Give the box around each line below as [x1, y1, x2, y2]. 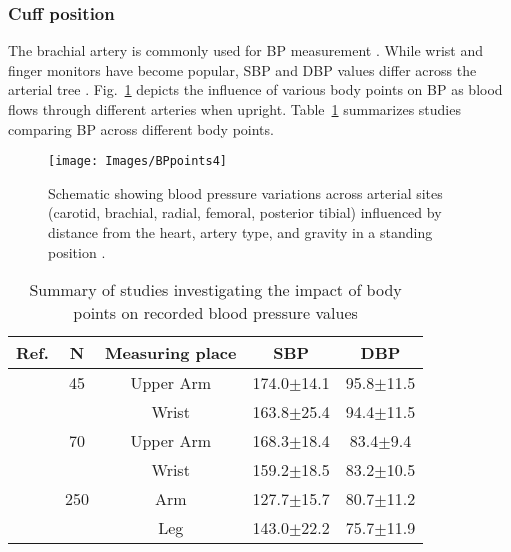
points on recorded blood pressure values [73, 301, 358, 325]
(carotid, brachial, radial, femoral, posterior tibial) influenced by [48, 202, 442, 223]
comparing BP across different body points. [8, 118, 274, 139]
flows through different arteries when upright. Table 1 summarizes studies [8, 99, 461, 119]
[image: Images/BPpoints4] [48, 154, 227, 169]
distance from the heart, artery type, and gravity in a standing [48, 222, 433, 243]
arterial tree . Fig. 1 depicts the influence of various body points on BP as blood [8, 79, 503, 100]
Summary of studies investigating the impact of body [29, 278, 402, 302]
